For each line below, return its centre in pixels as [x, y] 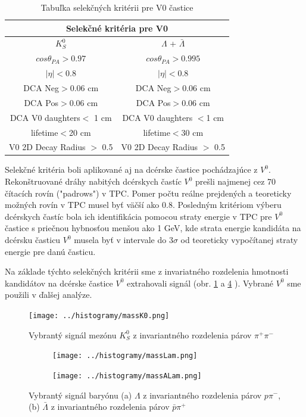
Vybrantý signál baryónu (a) [80, 395]
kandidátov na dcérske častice [59, 283]
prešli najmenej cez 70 [236, 181]
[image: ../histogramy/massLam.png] [125, 356]
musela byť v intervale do [120, 239]
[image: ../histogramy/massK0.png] [99, 315]
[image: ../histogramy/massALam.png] [127, 376]
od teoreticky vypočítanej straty [239, 239]
